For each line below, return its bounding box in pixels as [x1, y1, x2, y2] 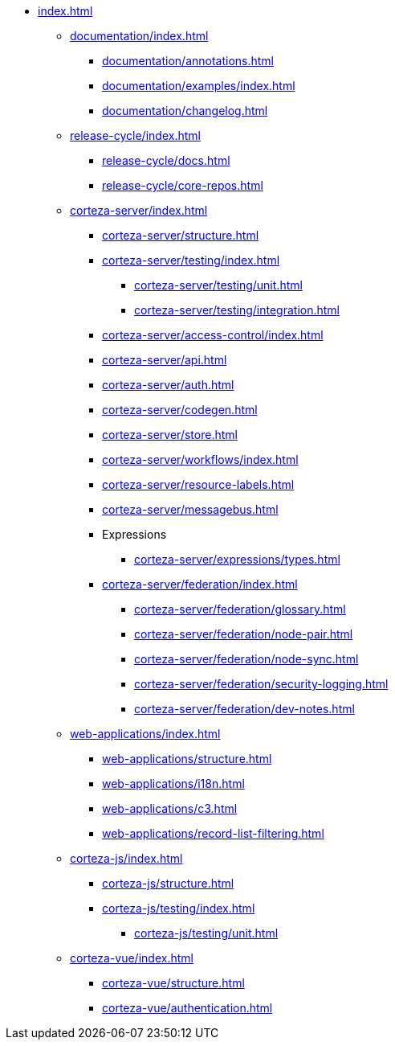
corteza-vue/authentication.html [102, 1001, 273, 1015]
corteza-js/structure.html [102, 876, 234, 890]
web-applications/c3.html [102, 802, 238, 815]
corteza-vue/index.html [70, 951, 193, 965]
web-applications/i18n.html [102, 777, 245, 790]
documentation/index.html [70, 29, 209, 43]
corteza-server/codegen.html [102, 403, 258, 416]
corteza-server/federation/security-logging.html [134, 677, 389, 691]
